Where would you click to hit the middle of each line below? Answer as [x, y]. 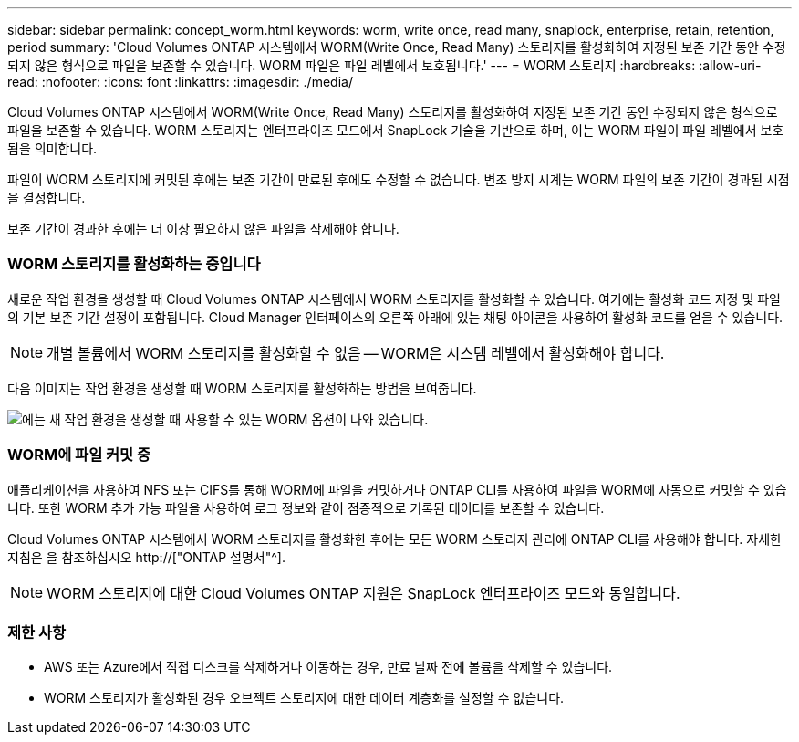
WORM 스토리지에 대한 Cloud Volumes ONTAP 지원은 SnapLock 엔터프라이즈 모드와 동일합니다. [363, 593]
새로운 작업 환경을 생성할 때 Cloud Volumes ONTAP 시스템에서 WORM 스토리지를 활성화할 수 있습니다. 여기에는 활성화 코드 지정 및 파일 [394, 298]
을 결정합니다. [47, 198]
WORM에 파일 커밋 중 [79, 455]
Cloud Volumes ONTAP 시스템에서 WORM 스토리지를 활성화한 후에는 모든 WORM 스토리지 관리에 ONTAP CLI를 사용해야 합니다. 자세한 [394, 538]
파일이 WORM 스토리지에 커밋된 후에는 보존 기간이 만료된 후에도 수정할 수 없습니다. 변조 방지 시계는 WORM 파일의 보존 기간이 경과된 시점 [399, 179]
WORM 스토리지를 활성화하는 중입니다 [134, 264]
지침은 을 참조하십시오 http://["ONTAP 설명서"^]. [146, 557]
